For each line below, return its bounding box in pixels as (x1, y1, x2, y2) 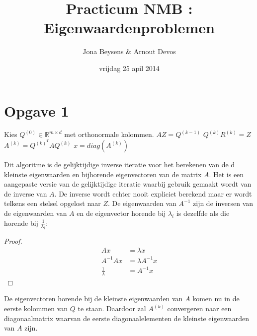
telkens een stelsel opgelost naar (4, 198, 101, 208)
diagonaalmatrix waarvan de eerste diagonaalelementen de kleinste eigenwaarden (4, 313, 250, 323)
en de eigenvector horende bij (77, 208, 166, 218)
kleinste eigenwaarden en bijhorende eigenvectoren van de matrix (4, 169, 202, 179)
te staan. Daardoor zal (78, 303, 146, 314)
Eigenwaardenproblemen (44, 17, 215, 38)
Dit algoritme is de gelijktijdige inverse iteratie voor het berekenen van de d (4, 159, 235, 170)
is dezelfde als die (176, 208, 230, 218)
